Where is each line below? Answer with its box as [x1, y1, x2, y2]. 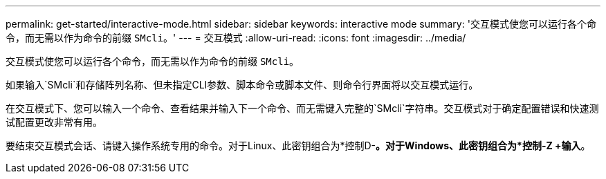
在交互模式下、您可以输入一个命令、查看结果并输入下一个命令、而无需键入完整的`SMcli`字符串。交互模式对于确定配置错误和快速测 [6, 102, 599, 114]
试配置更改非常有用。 [6, 116, 102, 128]
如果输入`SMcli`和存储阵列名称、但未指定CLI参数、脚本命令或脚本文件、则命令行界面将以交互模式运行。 [6, 79, 479, 91]
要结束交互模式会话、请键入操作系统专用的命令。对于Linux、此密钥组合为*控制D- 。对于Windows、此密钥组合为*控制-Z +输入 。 [6, 140, 591, 151]
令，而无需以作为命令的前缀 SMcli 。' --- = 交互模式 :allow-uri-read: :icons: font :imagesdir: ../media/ [6, 32, 466, 44]
